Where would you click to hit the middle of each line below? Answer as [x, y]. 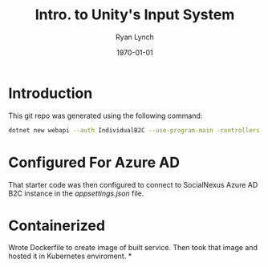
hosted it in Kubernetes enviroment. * [70, 256]
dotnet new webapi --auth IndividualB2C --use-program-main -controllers [134, 130]
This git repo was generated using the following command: [106, 115]
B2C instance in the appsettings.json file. [76, 193]
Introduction [51, 93]
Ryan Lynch [135, 37]
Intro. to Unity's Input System [135, 15]
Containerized [57, 225]
